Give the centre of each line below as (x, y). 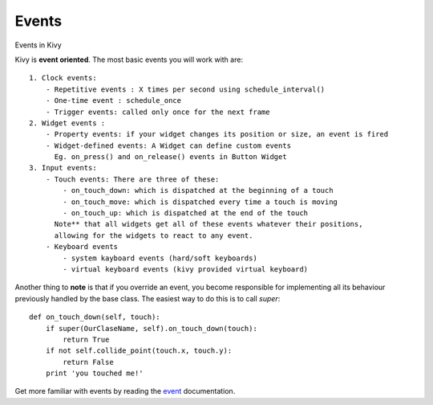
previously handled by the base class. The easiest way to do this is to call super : (148, 298)
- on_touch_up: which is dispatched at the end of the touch (186, 213)
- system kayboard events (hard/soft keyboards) (160, 258)
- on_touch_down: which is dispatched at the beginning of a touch (198, 190)
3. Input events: (63, 168)
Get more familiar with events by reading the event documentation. (125, 391)
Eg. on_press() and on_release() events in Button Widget (171, 157)
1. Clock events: (63, 78)
